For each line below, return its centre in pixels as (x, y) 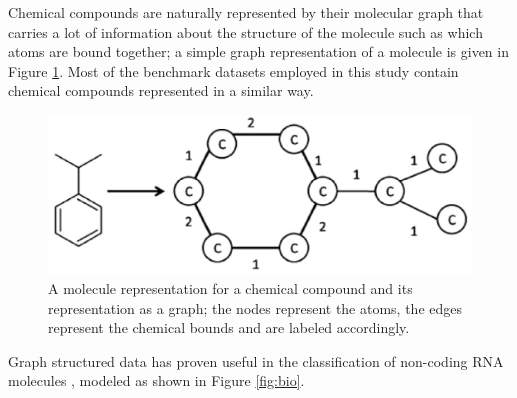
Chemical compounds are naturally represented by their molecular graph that (246, 12)
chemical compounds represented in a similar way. (161, 90)
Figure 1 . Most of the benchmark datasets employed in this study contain (233, 70)
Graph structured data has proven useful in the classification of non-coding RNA (256, 360)
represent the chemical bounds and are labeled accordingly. (229, 327)
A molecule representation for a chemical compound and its (230, 287)
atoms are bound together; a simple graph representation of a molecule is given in (258, 51)
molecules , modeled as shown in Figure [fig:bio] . (156, 380)
